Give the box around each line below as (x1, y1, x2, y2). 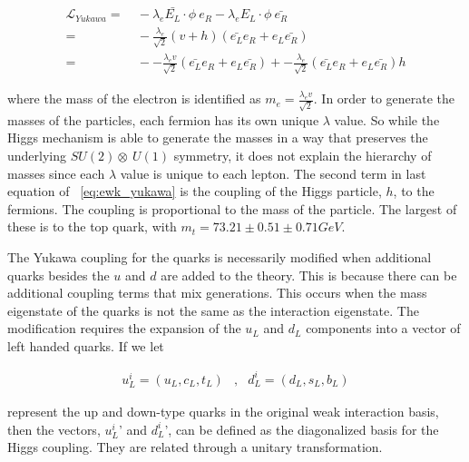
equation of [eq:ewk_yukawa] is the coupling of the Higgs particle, (7, 182, 382, 201)
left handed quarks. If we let (7, 336, 164, 355)
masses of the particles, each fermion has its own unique (7, 110, 319, 129)
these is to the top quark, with (7, 217, 177, 236)
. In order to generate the (313, 89, 455, 108)
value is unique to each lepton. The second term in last (120, 163, 426, 182)
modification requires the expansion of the (7, 319, 241, 338)
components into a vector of (306, 319, 461, 338)
